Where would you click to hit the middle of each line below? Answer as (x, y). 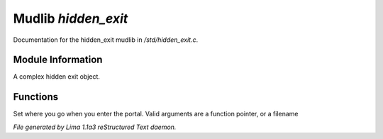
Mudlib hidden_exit (71, 18)
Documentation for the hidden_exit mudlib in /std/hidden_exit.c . (106, 40)
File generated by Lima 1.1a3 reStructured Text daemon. (95, 127)
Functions (36, 97)
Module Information (58, 60)
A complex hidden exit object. (57, 77)
